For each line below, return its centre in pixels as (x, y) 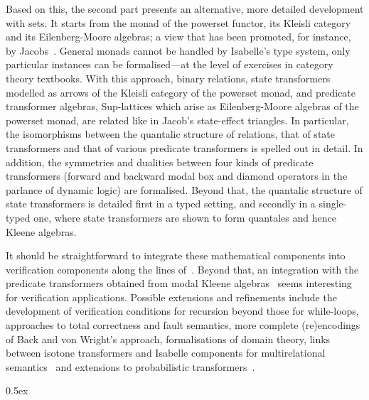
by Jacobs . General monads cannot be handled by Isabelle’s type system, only (178, 50)
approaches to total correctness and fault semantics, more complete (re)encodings (183, 325)
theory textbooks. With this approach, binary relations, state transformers (168, 78)
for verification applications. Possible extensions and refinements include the (171, 297)
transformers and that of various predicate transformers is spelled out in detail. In (184, 147)
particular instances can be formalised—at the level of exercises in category (170, 64)
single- (333, 204)
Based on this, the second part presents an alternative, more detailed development (185, 9)
